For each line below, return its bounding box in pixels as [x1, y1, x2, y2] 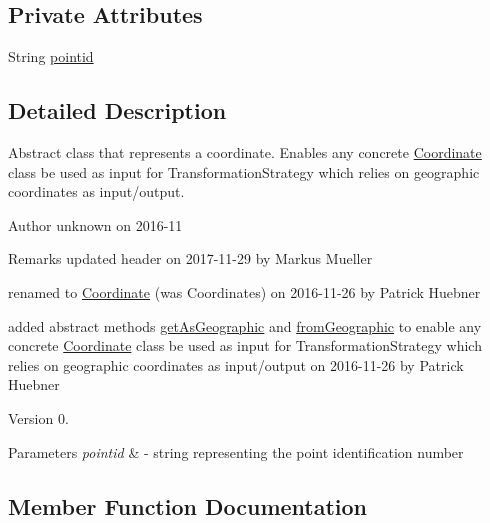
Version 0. [8, 407, 69, 428]
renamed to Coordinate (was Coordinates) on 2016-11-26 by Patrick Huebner [8, 281, 481, 302]
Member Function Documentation [8, 490, 368, 521]
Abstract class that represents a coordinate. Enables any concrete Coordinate [8, 142, 482, 162]
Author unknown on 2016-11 [8, 214, 183, 235]
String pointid [8, 46, 94, 67]
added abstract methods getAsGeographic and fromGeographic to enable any [8, 315, 482, 336]
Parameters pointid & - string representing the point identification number [8, 441, 464, 462]
